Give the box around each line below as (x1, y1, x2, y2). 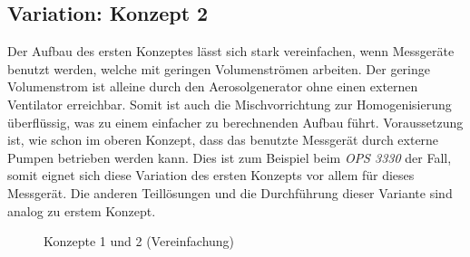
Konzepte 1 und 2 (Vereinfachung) (44, 232, 235, 251)
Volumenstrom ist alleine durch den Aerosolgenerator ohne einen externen (7, 77, 418, 96)
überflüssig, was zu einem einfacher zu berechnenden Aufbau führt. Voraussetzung (7, 112, 464, 131)
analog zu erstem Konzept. (7, 201, 156, 220)
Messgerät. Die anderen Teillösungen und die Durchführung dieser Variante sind (7, 183, 453, 202)
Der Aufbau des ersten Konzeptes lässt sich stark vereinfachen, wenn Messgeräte (7, 42, 455, 61)
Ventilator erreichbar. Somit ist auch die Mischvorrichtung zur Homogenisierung (7, 94, 452, 113)
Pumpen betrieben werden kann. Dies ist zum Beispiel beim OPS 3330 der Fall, (7, 148, 452, 167)
